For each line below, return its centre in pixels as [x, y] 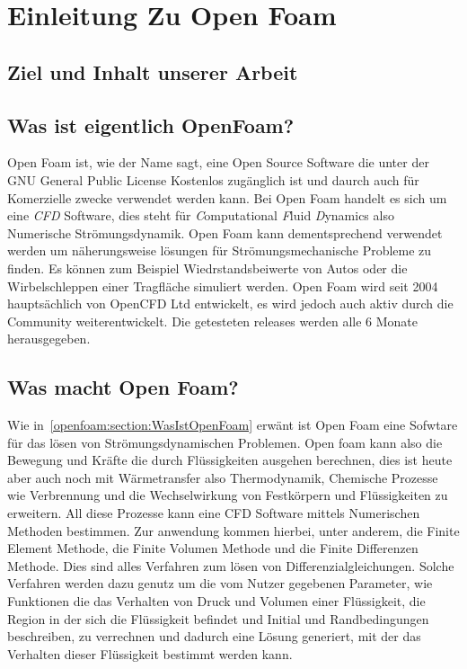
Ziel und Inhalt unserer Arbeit [153, 71]
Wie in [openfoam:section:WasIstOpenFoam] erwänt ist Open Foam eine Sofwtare [233, 425]
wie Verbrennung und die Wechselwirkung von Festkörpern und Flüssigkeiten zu [228, 495]
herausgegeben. [49, 339]
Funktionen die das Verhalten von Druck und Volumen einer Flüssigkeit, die [216, 601]
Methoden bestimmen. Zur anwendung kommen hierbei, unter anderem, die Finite [233, 530]
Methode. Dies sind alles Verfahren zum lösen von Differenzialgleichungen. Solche [231, 565]
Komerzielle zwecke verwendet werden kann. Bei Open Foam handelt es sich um [227, 197]
